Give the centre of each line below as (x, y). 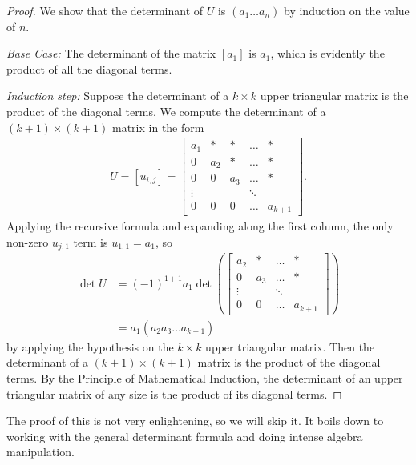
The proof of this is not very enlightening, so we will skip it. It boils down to (195, 421)
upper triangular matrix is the (334, 96)
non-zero (28, 241)
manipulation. (40, 452)
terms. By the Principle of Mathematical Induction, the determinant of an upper (205, 378)
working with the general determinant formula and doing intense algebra (185, 436)
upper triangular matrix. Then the (290, 346)
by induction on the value (347, 10)
